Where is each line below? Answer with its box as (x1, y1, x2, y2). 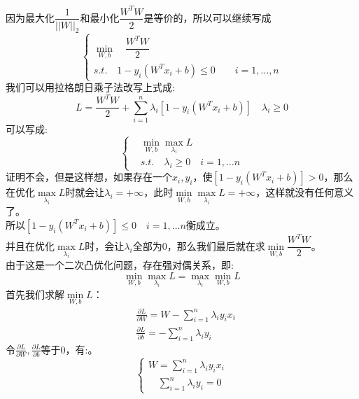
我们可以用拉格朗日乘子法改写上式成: (6, 80, 175, 94)
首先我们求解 (6, 286, 64, 301)
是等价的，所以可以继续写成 (143, 10, 272, 24)
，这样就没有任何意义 (255, 185, 354, 199)
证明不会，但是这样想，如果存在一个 (6, 169, 172, 184)
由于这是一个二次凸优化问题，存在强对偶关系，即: (6, 258, 234, 272)
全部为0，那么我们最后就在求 (132, 238, 265, 253)
